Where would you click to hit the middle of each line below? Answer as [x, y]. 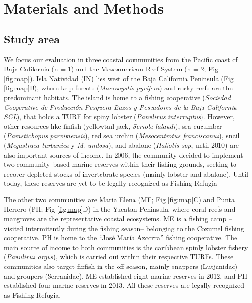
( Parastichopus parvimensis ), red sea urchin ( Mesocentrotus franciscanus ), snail [122, 135]
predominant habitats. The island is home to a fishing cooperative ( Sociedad [117, 97]
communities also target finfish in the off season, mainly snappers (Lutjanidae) [121, 266]
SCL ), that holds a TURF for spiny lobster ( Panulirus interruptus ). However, [119, 116]
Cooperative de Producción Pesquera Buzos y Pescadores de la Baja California [120, 107]
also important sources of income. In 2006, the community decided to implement [124, 154]
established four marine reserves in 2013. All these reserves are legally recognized [124, 285]
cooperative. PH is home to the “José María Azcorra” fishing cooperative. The [121, 238]
